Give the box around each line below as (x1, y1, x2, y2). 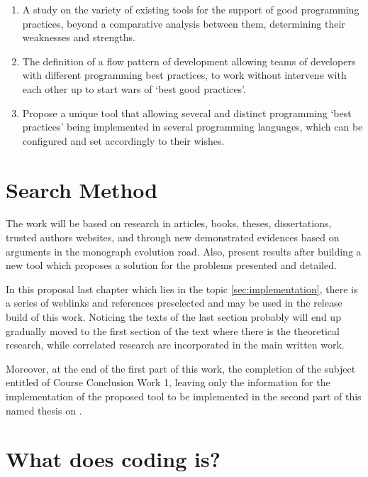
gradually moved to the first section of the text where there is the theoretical (6, 323, 340, 338)
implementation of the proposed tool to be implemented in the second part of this (6, 389, 362, 403)
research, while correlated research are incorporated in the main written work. (6, 337, 345, 352)
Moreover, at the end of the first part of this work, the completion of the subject (6, 361, 356, 375)
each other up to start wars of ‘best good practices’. (22, 81, 246, 96)
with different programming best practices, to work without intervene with (22, 67, 347, 82)
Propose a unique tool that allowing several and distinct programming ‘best (22, 105, 352, 120)
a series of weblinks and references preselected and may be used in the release (6, 295, 342, 310)
